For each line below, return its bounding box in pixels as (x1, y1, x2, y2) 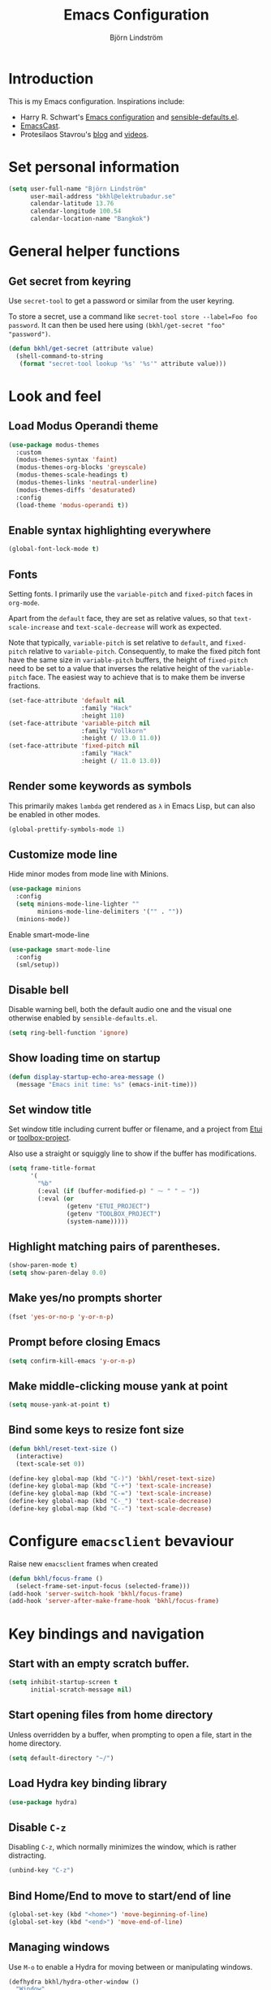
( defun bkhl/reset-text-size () (8, 1445, 118, 1453)
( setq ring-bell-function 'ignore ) (8, 1029, 129, 1037)
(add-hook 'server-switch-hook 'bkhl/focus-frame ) (8, 1589, 183, 1598)
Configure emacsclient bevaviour (8, 1532, 234, 1551)
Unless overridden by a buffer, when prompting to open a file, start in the (8, 1729, 252, 1739)
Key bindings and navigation (8, 1625, 204, 1643)
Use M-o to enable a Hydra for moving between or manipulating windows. (8, 1962, 253, 1971)
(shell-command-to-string (15, 351, 104, 360)
